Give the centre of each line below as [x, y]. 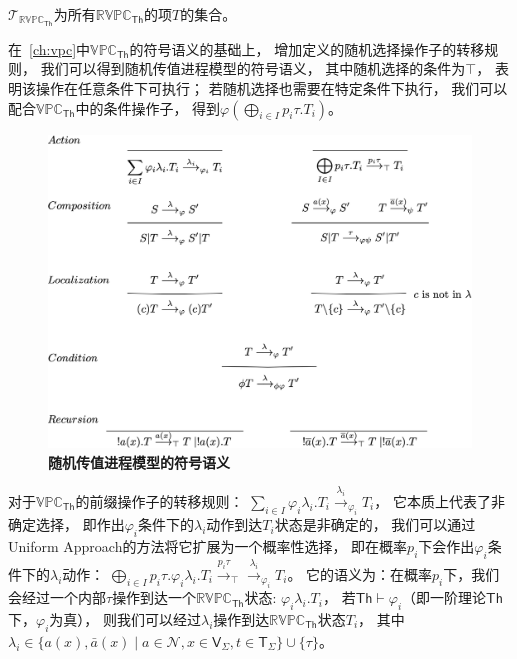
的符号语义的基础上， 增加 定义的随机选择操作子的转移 [307, 48]
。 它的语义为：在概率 [360, 573]
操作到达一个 [154, 597]
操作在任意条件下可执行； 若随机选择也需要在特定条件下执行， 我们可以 [271, 88]
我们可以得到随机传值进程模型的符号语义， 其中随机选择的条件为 [253, 68]
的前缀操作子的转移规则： [159, 501]
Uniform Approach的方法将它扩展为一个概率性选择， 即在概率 [208, 546]
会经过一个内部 [57, 597]
